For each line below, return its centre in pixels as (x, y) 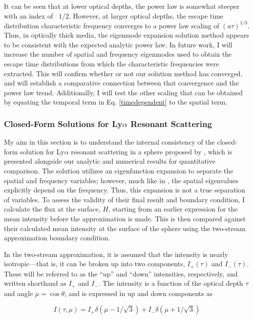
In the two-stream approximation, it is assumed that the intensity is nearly (116, 254)
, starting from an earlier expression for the (173, 209)
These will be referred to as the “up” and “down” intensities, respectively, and (121, 273)
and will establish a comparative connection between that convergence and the (121, 83)
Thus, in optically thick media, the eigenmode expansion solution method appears (127, 35)
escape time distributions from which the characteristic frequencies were (112, 64)
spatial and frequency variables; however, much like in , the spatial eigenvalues (121, 180)
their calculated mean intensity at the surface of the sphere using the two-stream (125, 228)
